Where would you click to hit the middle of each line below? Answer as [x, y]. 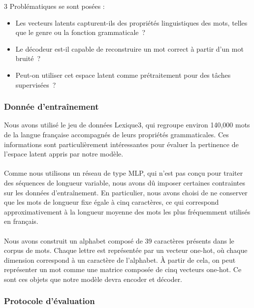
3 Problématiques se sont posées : [54, 6]
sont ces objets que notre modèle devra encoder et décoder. [93, 279]
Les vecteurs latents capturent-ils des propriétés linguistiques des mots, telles [131, 22]
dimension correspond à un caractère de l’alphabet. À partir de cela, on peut [120, 260]
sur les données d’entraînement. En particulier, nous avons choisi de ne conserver [126, 192]
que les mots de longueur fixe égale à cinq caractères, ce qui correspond [111, 202]
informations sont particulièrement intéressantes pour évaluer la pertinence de [121, 144]
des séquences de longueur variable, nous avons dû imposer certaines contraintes [125, 182]
